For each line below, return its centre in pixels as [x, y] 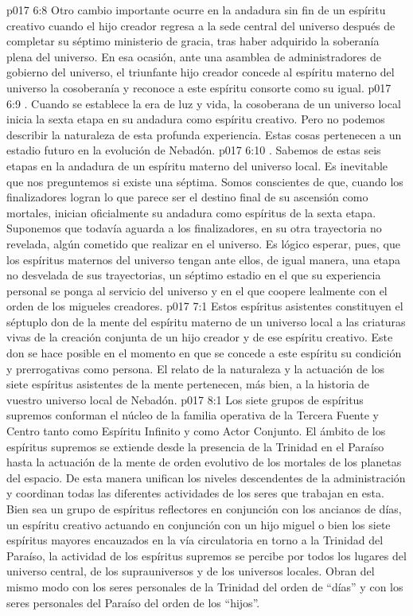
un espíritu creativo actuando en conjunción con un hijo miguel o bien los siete [199, 524]
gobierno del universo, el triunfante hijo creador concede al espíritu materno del [201, 72]
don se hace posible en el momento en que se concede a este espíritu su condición [204, 353]
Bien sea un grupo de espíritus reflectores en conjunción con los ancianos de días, [204, 509]
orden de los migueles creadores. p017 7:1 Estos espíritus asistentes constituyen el [205, 306]
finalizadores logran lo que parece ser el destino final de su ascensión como [187, 197]
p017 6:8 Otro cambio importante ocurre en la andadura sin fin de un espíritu [196, 10]
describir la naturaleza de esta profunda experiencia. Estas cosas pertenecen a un [204, 134]
